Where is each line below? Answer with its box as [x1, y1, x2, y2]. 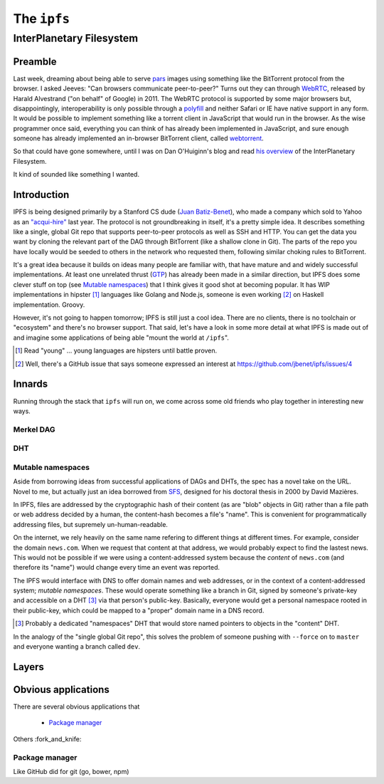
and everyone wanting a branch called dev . [13, 642, 141, 651]
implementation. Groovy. [13, 300, 85, 309]
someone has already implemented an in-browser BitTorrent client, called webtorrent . [13, 134, 265, 142]
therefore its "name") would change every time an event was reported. [13, 563, 220, 572]
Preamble [13, 56, 57, 68]
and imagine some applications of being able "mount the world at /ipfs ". [13, 333, 229, 342]
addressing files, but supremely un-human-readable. [13, 520, 169, 528]
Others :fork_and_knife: [13, 734, 82, 743]
